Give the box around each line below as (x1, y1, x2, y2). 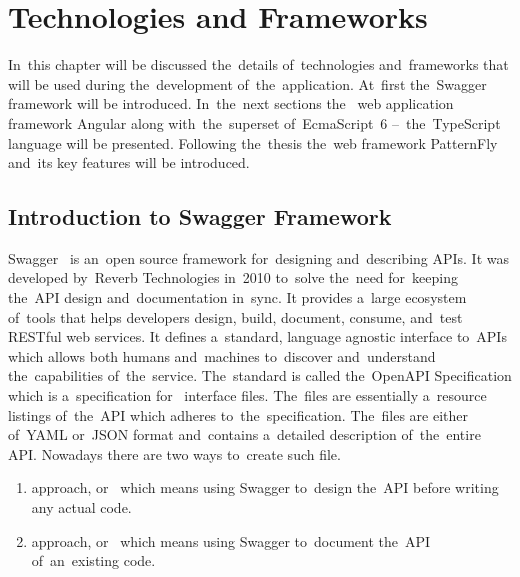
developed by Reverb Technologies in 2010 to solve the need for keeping (8, 267, 458, 288)
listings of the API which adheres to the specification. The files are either (8, 404, 468, 425)
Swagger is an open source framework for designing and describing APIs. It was (8, 247, 510, 268)
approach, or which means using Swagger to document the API (31, 530, 431, 551)
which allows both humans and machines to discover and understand (8, 345, 436, 366)
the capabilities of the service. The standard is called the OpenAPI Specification (8, 365, 512, 386)
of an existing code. (31, 550, 156, 571)
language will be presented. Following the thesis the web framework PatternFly (8, 132, 498, 153)
